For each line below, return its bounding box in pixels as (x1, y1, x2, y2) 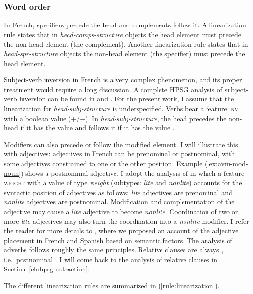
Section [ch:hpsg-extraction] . (4, 264, 90, 274)
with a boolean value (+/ (4, 113, 80, 123)
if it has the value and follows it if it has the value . (20, 122, 175, 133)
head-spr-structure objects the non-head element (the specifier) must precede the (4, 49, 245, 58)
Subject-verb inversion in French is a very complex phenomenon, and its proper (4, 74, 242, 85)
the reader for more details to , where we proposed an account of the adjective (4, 225, 239, 236)
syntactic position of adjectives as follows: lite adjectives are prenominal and (4, 187, 232, 197)
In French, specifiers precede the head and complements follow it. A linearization (4, 20, 246, 30)
